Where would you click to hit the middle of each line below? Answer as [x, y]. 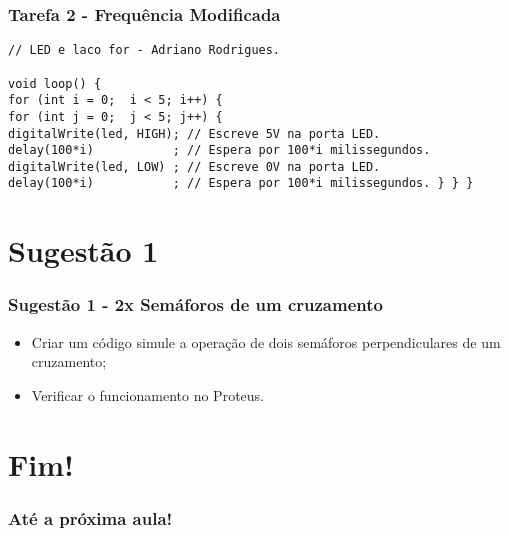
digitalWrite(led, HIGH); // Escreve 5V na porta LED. [194, 133]
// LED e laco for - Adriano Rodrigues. [144, 50]
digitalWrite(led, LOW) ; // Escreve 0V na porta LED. [194, 166]
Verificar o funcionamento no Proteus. [147, 394]
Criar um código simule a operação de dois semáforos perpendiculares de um [266, 341]
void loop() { [55, 83]
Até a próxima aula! [90, 517]
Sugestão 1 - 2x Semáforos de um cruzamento [195, 304]
